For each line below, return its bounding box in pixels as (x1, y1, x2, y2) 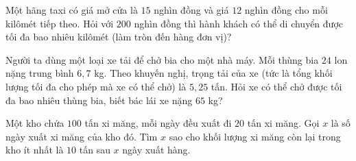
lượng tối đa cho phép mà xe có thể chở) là (5, 79, 187, 93)
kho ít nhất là (5, 143, 64, 157)
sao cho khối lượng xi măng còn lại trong (169, 129, 341, 143)
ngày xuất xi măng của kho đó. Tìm (5, 129, 158, 143)
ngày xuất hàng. (122, 143, 191, 157)
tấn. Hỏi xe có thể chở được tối (211, 79, 342, 93)
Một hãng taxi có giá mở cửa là (5, 3, 138, 16)
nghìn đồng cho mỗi (244, 3, 328, 16)
